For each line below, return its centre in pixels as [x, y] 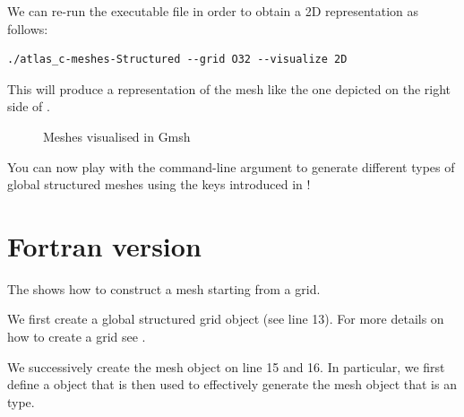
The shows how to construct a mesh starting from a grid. [164, 288]
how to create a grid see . [77, 337]
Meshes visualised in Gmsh [117, 136]
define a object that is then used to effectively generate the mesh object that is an [232, 384]
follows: [28, 28]
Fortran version [104, 245]
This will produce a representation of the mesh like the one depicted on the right [229, 88]
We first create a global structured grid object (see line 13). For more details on [226, 319]
